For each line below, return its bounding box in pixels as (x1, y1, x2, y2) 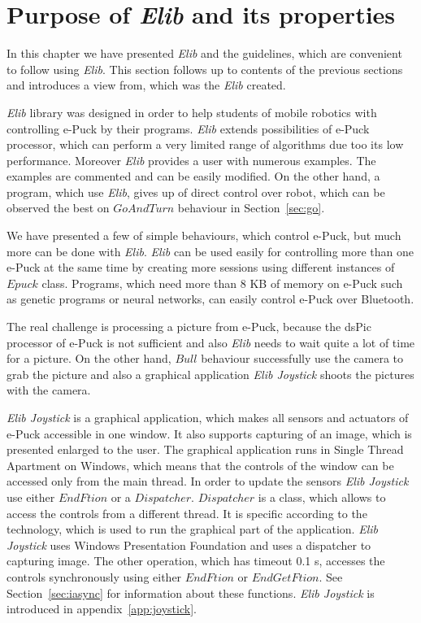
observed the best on (7, 199, 110, 216)
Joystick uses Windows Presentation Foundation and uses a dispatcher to (7, 536, 371, 553)
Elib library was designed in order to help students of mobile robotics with (7, 103, 377, 120)
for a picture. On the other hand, (7, 350, 171, 367)
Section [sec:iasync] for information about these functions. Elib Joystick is (7, 584, 375, 601)
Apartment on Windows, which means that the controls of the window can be (7, 456, 394, 473)
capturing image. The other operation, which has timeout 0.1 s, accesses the (7, 552, 385, 569)
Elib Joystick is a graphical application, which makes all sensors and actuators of (7, 409, 409, 425)
